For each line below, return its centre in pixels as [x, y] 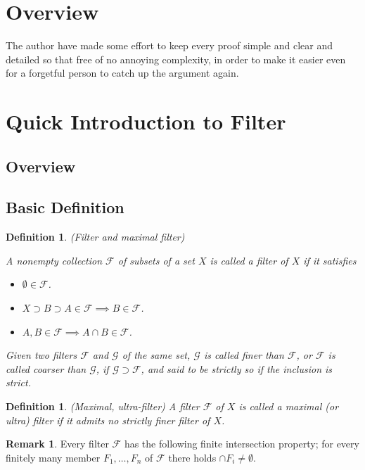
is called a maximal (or [289, 406]
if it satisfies [330, 260]
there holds [192, 457]
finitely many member [53, 457]
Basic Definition [65, 207]
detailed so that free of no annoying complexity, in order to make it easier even [176, 59]
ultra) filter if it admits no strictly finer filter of [108, 420]
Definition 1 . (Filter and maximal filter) [95, 237]
